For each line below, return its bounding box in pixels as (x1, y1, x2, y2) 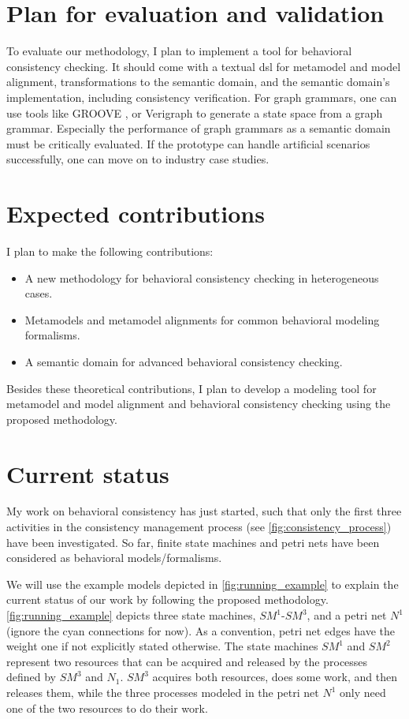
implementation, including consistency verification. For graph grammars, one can (6, 88, 397, 105)
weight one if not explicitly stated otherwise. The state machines (6, 638, 318, 654)
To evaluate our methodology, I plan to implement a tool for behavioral (6, 43, 352, 59)
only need (340, 684, 386, 700)
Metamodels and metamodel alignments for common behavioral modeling (24, 311, 380, 328)
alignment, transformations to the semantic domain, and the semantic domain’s (6, 73, 390, 90)
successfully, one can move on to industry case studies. (6, 151, 270, 167)
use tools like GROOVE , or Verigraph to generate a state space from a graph (6, 104, 383, 121)
